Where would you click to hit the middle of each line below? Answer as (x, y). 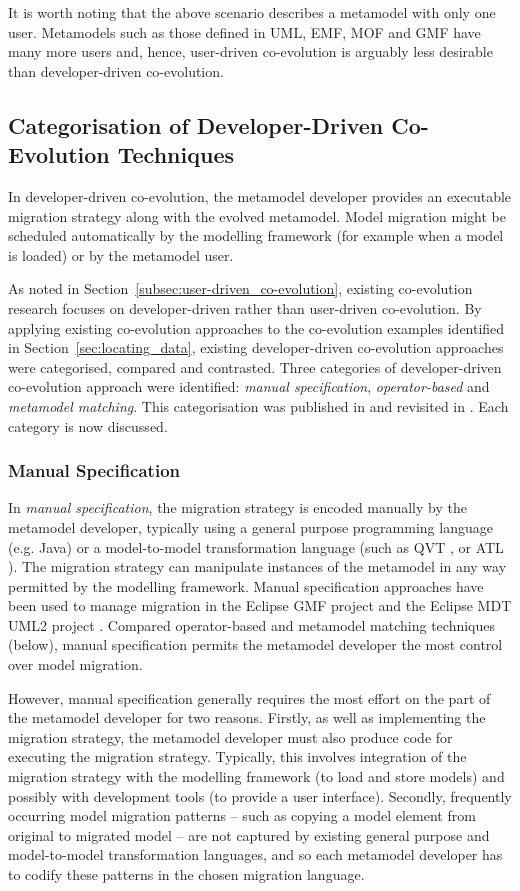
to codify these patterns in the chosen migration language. (186, 874)
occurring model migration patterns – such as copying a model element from (242, 815)
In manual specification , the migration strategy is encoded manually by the (237, 507)
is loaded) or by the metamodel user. (121, 254)
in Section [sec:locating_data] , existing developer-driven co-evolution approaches (256, 347)
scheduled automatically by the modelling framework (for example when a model (256, 235)
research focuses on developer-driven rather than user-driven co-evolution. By (245, 307)
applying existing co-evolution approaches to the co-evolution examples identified (256, 327)
